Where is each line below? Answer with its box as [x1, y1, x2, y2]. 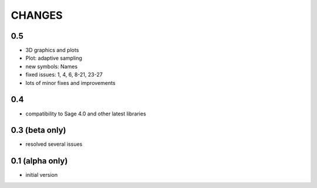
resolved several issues [25, 141, 83, 148]
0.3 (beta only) [11, 125, 67, 135]
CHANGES [11, 9, 63, 22]
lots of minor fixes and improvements [25, 79, 116, 86]
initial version [25, 172, 58, 179]
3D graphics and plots [25, 47, 79, 54]
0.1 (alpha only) [11, 156, 68, 166]
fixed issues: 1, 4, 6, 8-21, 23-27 [25, 71, 103, 78]
